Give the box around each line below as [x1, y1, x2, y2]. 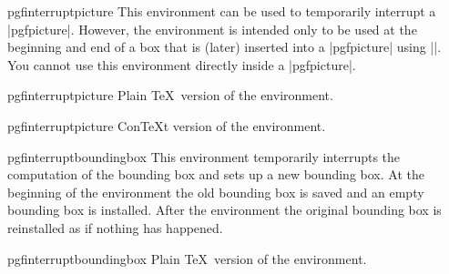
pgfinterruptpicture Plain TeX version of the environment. [7, 86, 333, 105]
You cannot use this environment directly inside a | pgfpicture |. [7, 55, 356, 74]
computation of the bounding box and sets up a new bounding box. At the [7, 165, 424, 184]
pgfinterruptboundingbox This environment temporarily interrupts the [7, 147, 401, 166]
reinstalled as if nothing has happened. [7, 218, 223, 237]
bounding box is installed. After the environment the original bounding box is [7, 200, 442, 219]
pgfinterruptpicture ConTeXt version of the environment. [7, 116, 326, 135]
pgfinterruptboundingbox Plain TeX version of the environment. [7, 249, 367, 268]
